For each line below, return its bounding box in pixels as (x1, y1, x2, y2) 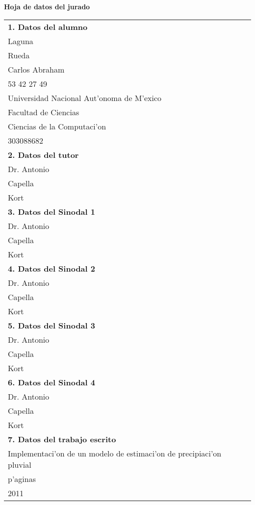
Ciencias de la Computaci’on (8, 120, 106, 132)
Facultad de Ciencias (8, 106, 79, 118)
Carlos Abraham (8, 63, 65, 75)
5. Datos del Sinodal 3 (8, 319, 95, 331)
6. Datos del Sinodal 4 (8, 376, 95, 388)
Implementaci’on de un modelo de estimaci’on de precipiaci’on (8, 447, 222, 459)
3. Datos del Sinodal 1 (8, 205, 95, 217)
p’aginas (8, 473, 36, 484)
